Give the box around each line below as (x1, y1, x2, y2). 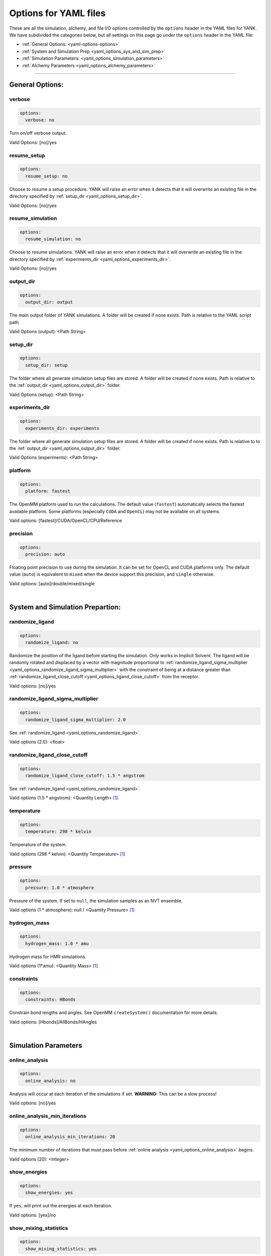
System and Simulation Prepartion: (9, 603, 121, 611)
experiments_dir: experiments (25, 425, 100, 431)
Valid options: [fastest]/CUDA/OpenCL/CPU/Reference (9, 517, 122, 524)
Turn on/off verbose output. (9, 130, 67, 136)
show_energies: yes (25, 1190, 73, 1196)
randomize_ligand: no (25, 640, 79, 646)
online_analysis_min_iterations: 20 (25, 1134, 115, 1140)
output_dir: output (25, 299, 73, 305)
